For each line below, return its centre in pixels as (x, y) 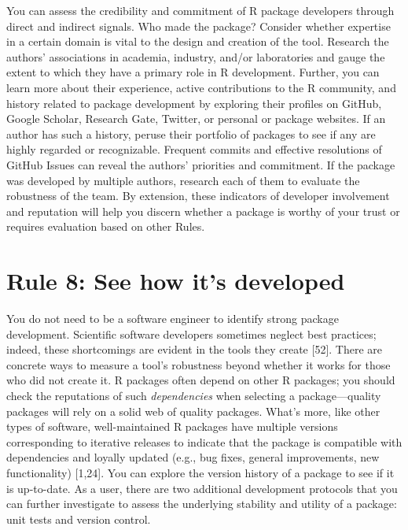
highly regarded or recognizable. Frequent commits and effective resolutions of (194, 149)
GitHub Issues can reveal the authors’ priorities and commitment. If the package (201, 164)
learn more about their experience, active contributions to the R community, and (201, 87)
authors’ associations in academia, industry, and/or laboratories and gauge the (196, 56)
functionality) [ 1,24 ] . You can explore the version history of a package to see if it (200, 472)
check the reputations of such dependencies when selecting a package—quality (194, 395)
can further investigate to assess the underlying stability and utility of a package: (202, 504)
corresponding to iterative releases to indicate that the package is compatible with (204, 441)
